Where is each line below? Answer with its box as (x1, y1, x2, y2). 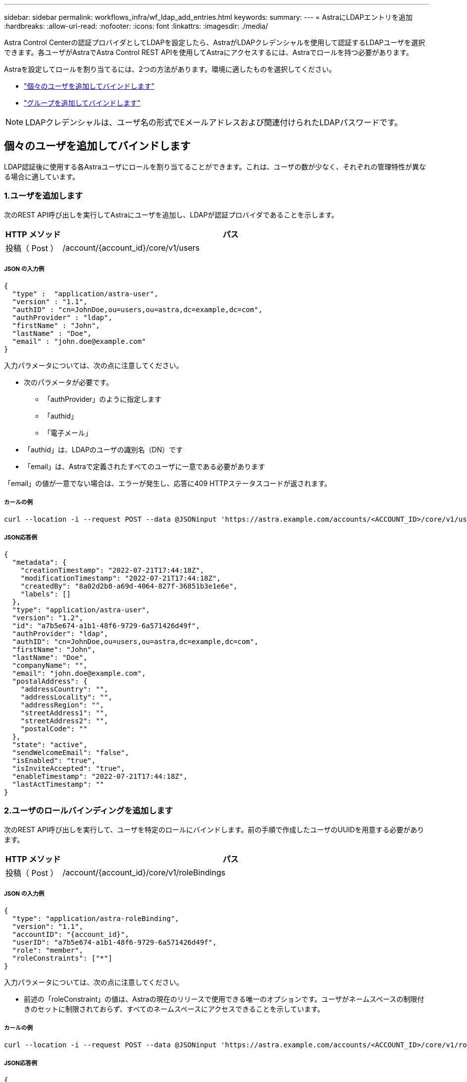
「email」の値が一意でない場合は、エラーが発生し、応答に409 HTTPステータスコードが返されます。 (4, 479, 331, 488)
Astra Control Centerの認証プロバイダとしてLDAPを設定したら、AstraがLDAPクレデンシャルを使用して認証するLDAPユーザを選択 (4, 38, 425, 47)
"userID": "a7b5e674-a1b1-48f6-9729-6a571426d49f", (12, 938, 217, 947)
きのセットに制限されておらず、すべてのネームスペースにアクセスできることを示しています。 (24, 1005, 325, 1014)
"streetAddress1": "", (20, 708, 108, 717)
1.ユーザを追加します (4, 191, 83, 201)
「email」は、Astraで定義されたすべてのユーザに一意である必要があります (24, 462, 265, 471)
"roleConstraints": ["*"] (12, 954, 113, 963)
